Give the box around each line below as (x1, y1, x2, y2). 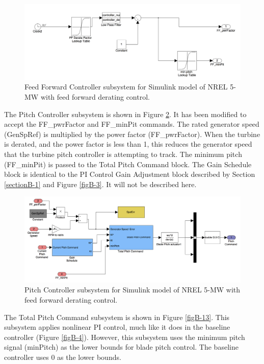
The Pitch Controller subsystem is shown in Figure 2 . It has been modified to (4, 108, 247, 119)
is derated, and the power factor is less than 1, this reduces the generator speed (4, 139, 252, 149)
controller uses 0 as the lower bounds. (4, 352, 121, 362)
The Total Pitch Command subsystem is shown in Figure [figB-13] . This (4, 311, 230, 322)
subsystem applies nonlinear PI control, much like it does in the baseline (4, 322, 230, 332)
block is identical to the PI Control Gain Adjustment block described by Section (4, 169, 255, 179)
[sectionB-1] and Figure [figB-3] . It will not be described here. (4, 178, 197, 189)
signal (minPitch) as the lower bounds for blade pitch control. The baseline (4, 342, 239, 352)
